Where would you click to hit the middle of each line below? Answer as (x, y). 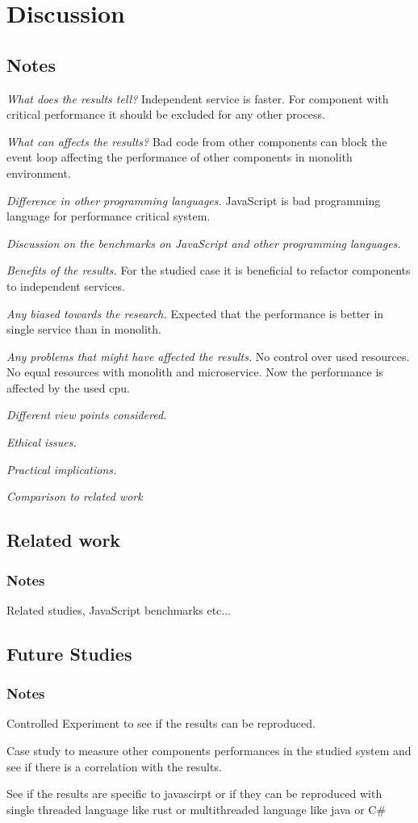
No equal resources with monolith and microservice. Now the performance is (195, 372)
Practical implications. (62, 469)
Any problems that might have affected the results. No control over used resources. (208, 356)
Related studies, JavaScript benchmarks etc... (119, 609)
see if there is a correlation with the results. (114, 766)
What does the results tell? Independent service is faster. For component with (198, 98)
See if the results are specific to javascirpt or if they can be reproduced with (194, 794)
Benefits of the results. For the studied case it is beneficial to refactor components (209, 270)
